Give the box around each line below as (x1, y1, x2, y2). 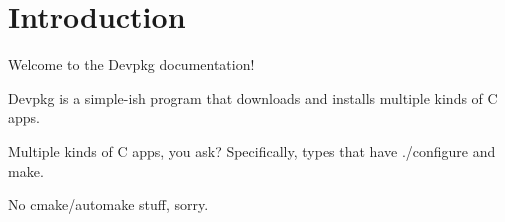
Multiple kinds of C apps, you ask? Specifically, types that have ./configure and (8, 140, 496, 161)
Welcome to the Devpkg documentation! (8, 54, 255, 75)
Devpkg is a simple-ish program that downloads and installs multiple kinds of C (8, 87, 498, 108)
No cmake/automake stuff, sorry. (8, 194, 209, 215)
